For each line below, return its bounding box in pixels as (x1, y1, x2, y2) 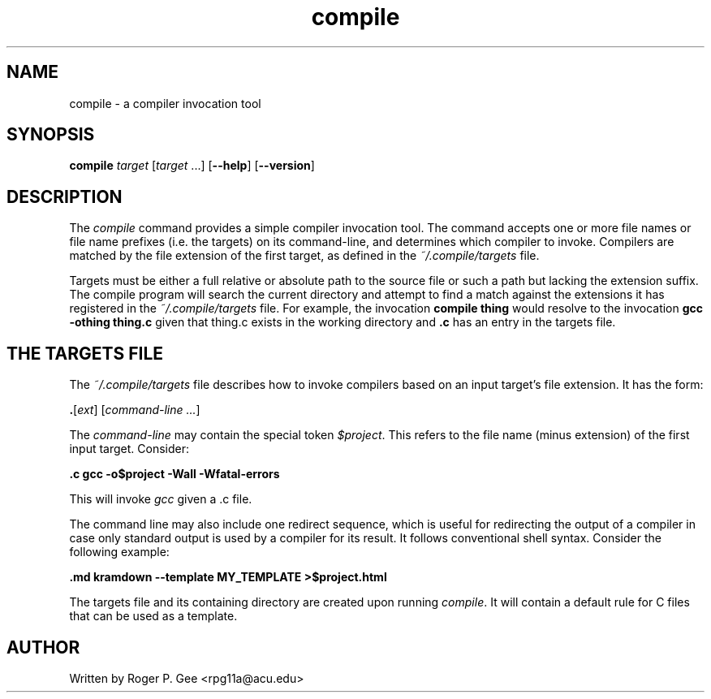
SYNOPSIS (6, 124, 95, 145)
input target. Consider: (69, 442, 189, 456)
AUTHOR (6, 636, 80, 658)
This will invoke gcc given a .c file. (69, 492, 252, 507)
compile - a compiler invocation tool (69, 96, 261, 110)
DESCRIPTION (6, 186, 123, 207)
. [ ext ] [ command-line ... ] (69, 403, 200, 417)
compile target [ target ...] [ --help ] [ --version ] (69, 158, 315, 173)
